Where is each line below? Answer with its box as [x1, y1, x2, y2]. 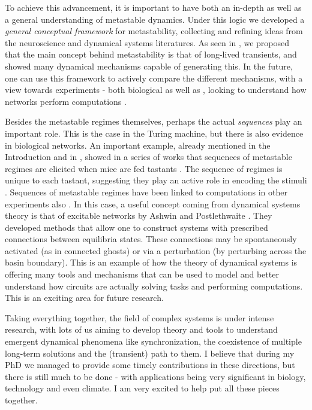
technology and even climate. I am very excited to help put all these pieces [5, 382, 280, 394]
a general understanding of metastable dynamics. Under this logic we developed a [5, 13, 305, 25]
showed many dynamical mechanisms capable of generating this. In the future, [5, 59, 293, 72]
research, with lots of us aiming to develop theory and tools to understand [5, 323, 278, 336]
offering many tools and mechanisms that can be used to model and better [5, 268, 279, 281]
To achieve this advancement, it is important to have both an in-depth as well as [5, 1, 302, 13]
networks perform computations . [5, 95, 127, 107]
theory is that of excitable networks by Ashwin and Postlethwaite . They [5, 209, 272, 222]
